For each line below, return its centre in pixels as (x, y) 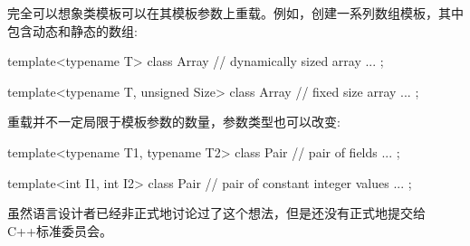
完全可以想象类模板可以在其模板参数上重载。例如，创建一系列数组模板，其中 (235, 13)
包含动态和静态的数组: (72, 30)
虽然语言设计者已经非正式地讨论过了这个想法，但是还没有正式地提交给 (216, 213)
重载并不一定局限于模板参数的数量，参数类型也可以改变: (174, 122)
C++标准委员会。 (60, 230)
